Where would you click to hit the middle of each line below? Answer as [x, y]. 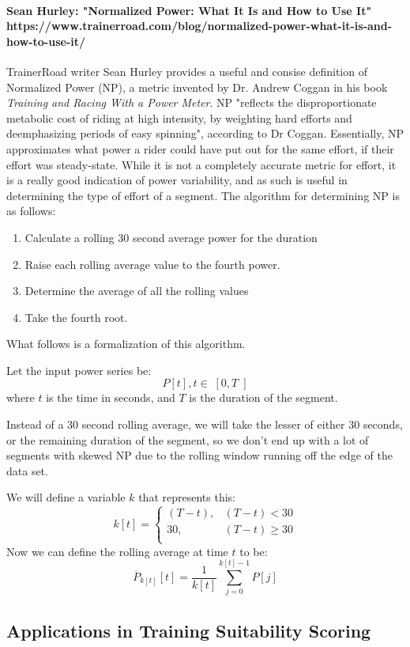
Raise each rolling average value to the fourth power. [152, 264]
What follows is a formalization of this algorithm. [126, 344]
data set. [27, 470]
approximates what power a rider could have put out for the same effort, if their [200, 148]
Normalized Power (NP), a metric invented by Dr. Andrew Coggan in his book [197, 87]
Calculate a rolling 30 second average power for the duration [171, 237]
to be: [254, 551]
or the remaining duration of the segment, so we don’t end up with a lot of [188, 439]
